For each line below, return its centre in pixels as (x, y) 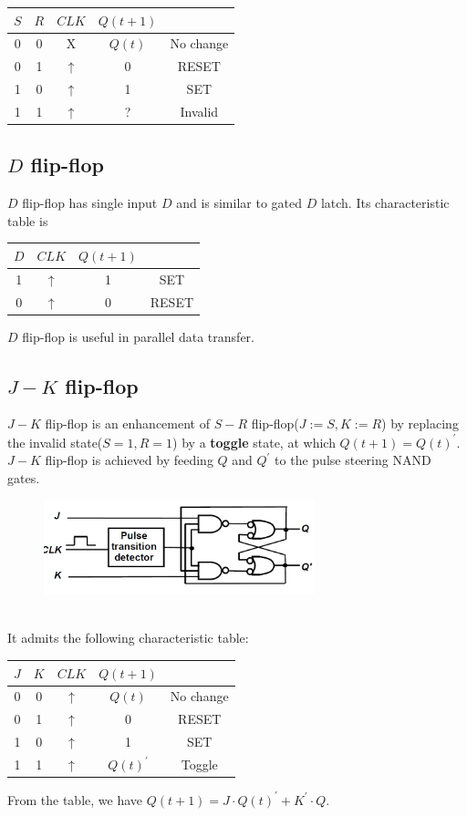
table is (28, 220)
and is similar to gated (239, 203)
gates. (24, 477)
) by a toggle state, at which (254, 442)
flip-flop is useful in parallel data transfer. (138, 336)
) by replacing (420, 423)
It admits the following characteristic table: (128, 638)
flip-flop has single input (90, 203)
